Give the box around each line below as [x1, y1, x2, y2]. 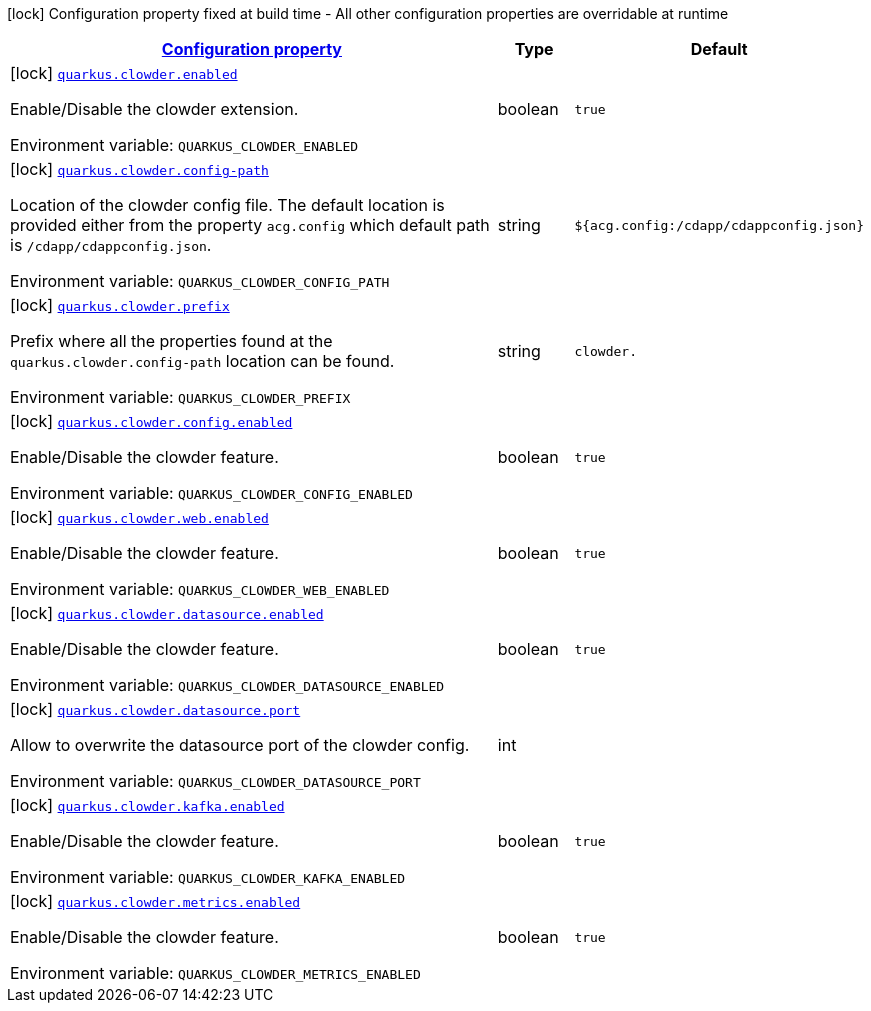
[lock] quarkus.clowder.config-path [10, 159, 269, 179]
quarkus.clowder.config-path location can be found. [10, 351, 395, 371]
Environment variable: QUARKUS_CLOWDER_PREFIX [10, 387, 351, 407]
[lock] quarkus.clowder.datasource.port [10, 699, 301, 719]
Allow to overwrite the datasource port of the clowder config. [10, 735, 470, 755]
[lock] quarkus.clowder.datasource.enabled [10, 603, 324, 623]
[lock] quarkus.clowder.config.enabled [10, 411, 293, 431]
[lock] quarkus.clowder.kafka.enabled [10, 795, 285, 815]
